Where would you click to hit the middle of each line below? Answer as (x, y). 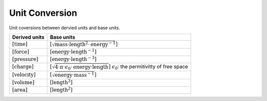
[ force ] (21, 52)
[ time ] (20, 44)
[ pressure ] (25, 59)
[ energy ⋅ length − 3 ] (73, 59)
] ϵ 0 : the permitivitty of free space (148, 67)
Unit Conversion (43, 13)
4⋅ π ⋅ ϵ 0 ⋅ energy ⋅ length (82, 67)
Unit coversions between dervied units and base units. (65, 28)
